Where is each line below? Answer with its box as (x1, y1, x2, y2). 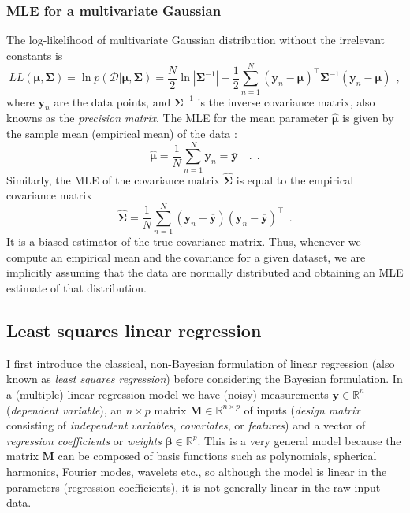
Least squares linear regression (6, 318, 262, 342)
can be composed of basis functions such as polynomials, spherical (58, 448, 377, 464)
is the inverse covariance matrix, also (197, 93, 375, 110)
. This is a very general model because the (197, 432, 401, 448)
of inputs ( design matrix (244, 401, 360, 418)
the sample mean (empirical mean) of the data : (6, 125, 237, 141)
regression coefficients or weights (6, 432, 162, 448)
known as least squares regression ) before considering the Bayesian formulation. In (6, 370, 403, 387)
